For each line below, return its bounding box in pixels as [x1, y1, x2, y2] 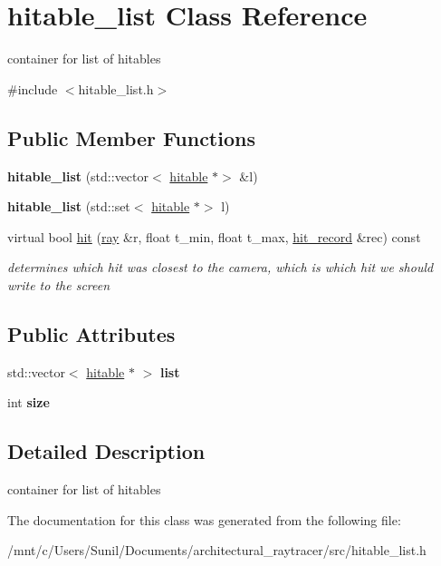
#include [7, 79, 58, 98]
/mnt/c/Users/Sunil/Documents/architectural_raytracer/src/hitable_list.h [7, 541, 427, 560]
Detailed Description [7, 437, 206, 465]
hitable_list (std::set [7, 197, 130, 216]
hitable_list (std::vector [7, 166, 149, 185]
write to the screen [7, 275, 110, 294]
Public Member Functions [7, 123, 255, 151]
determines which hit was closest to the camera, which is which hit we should [7, 258, 434, 277]
